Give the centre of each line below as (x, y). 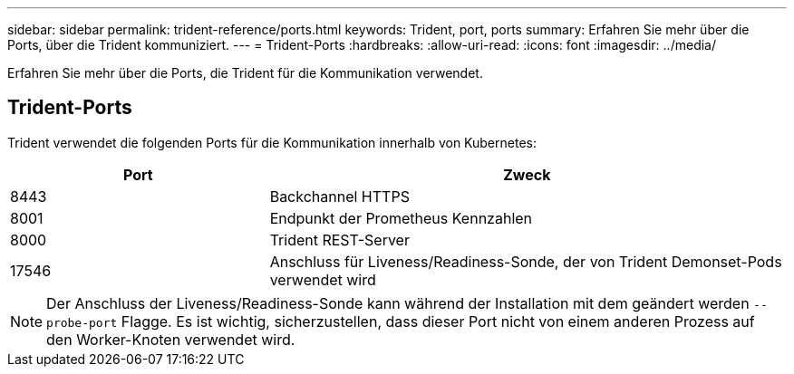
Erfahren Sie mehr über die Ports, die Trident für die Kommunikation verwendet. (245, 73)
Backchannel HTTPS (339, 196)
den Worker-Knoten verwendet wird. (171, 339)
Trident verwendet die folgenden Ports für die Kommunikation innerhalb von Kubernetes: (272, 142)
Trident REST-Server (339, 240)
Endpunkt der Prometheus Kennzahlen (401, 218)
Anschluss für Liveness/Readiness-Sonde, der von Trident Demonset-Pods (526, 261)
